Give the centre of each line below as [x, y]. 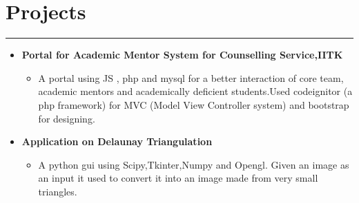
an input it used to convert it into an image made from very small [178, 178]
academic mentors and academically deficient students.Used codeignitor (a [195, 91]
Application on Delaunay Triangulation [117, 141]
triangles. [58, 191]
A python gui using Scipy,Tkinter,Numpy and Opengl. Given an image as [194, 164]
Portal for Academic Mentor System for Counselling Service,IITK [182, 55]
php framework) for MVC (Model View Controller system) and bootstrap [194, 104]
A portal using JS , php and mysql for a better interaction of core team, [191, 77]
